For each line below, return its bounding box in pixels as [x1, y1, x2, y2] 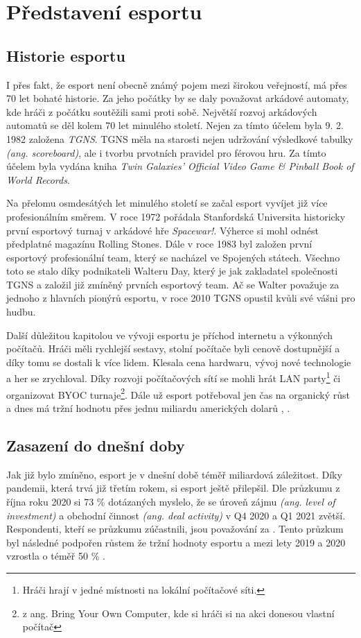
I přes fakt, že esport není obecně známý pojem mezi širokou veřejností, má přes [6, 77, 347, 92]
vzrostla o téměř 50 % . [6, 549, 105, 563]
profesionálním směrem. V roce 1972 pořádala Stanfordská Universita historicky [6, 209, 346, 223]
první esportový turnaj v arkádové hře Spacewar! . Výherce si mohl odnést [6, 223, 319, 237]
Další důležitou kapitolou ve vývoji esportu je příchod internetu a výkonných [6, 327, 333, 342]
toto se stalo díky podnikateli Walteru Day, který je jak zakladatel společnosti [6, 264, 338, 278]
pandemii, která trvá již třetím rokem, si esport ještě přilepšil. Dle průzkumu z [6, 481, 340, 495]
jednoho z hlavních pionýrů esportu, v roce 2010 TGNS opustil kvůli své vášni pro [6, 291, 355, 305]
